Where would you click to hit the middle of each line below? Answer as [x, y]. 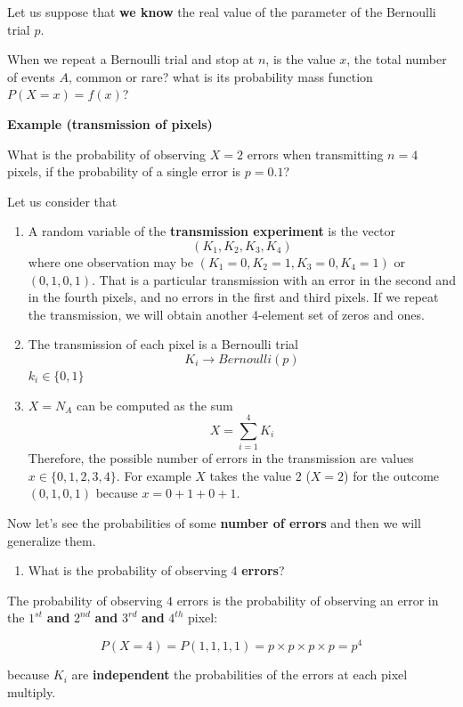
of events [31, 76]
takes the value [251, 475]
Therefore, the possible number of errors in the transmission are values [221, 458]
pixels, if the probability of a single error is [124, 171]
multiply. [32, 691]
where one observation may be [111, 261]
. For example [154, 475]
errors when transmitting [315, 154]
